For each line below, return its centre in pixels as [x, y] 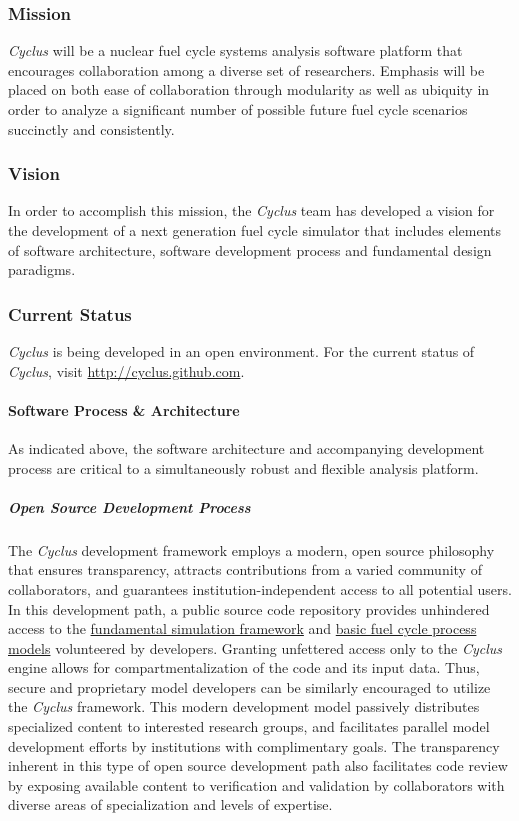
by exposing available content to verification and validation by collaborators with [256, 784]
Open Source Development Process [129, 506]
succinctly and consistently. [91, 128]
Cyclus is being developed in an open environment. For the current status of [241, 351]
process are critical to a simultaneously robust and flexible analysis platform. [243, 467]
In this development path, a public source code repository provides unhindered [249, 608]
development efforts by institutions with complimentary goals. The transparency [254, 745]
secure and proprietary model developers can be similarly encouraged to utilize [249, 686]
